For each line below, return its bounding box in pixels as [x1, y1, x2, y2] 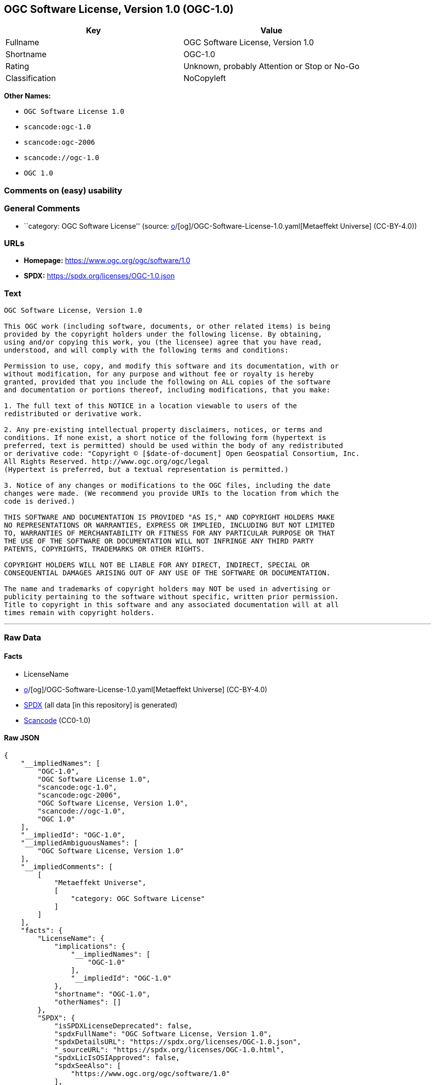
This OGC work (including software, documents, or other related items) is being [4, 322, 331, 331]
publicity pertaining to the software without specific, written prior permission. [4, 593, 339, 601]
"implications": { [54, 942, 126, 950]
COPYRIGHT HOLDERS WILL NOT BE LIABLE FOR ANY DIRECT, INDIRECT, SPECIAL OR [4, 561, 310, 569]
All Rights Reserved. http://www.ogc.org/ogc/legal [4, 457, 210, 466]
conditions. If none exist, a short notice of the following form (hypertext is [4, 434, 327, 442]
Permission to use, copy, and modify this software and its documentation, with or [4, 362, 339, 370]
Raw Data [4, 633, 41, 643]
